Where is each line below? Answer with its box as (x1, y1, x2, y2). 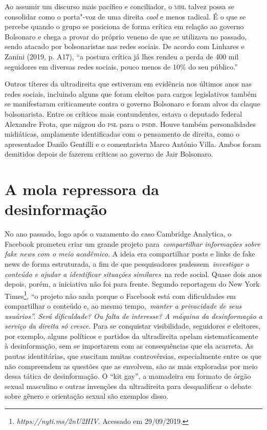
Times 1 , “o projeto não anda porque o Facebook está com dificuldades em (5, 289, 236, 301)
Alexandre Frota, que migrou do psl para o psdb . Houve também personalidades (5, 118, 256, 129)
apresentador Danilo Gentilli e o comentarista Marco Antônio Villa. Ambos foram (5, 138, 261, 149)
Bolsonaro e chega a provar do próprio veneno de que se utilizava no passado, (5, 31, 247, 41)
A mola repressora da (5, 179, 159, 200)
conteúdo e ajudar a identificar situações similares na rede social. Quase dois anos (5, 268, 262, 279)
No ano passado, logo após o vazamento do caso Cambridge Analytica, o (5, 228, 232, 239)
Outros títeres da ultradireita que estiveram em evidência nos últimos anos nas (5, 78, 252, 89)
